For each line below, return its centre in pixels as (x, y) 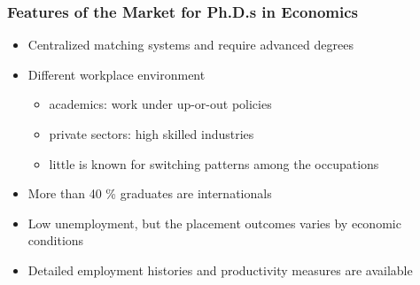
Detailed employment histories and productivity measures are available (220, 270)
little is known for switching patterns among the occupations (214, 163)
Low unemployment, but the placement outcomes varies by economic (214, 223)
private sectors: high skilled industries (152, 134)
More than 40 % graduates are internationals (150, 193)
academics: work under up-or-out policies (160, 104)
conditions (56, 240)
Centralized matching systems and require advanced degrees (191, 45)
